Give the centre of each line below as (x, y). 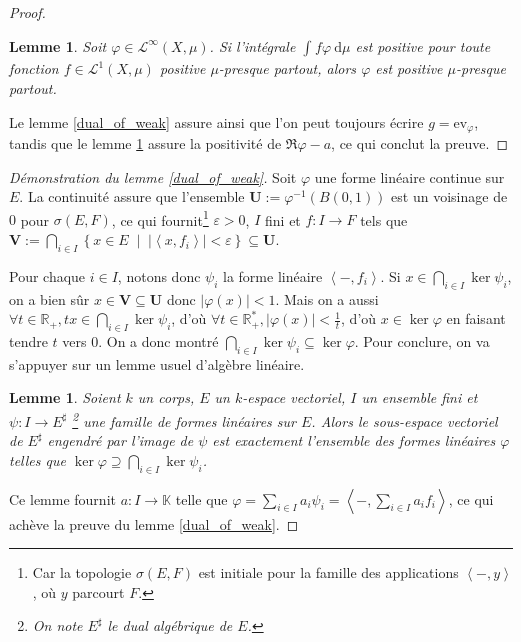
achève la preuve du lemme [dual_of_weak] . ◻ (154, 523)
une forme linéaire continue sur (409, 176)
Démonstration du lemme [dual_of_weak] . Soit (153, 176)
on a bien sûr (49, 298)
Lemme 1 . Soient (65, 397)
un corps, (166, 397)
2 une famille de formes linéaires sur (184, 419)
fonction (34, 68)
